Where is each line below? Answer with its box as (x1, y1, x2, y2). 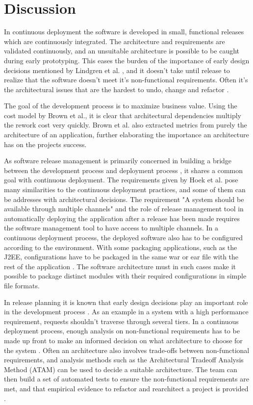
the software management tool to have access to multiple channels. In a (4, 223, 218, 233)
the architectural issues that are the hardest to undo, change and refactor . (4, 84, 229, 94)
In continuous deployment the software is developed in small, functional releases (4, 26, 244, 37)
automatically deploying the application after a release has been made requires (4, 213, 240, 223)
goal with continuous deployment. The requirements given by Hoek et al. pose (4, 175, 238, 185)
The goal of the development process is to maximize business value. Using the (4, 101, 237, 111)
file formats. (4, 280, 40, 290)
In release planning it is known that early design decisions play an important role (4, 297, 248, 307)
